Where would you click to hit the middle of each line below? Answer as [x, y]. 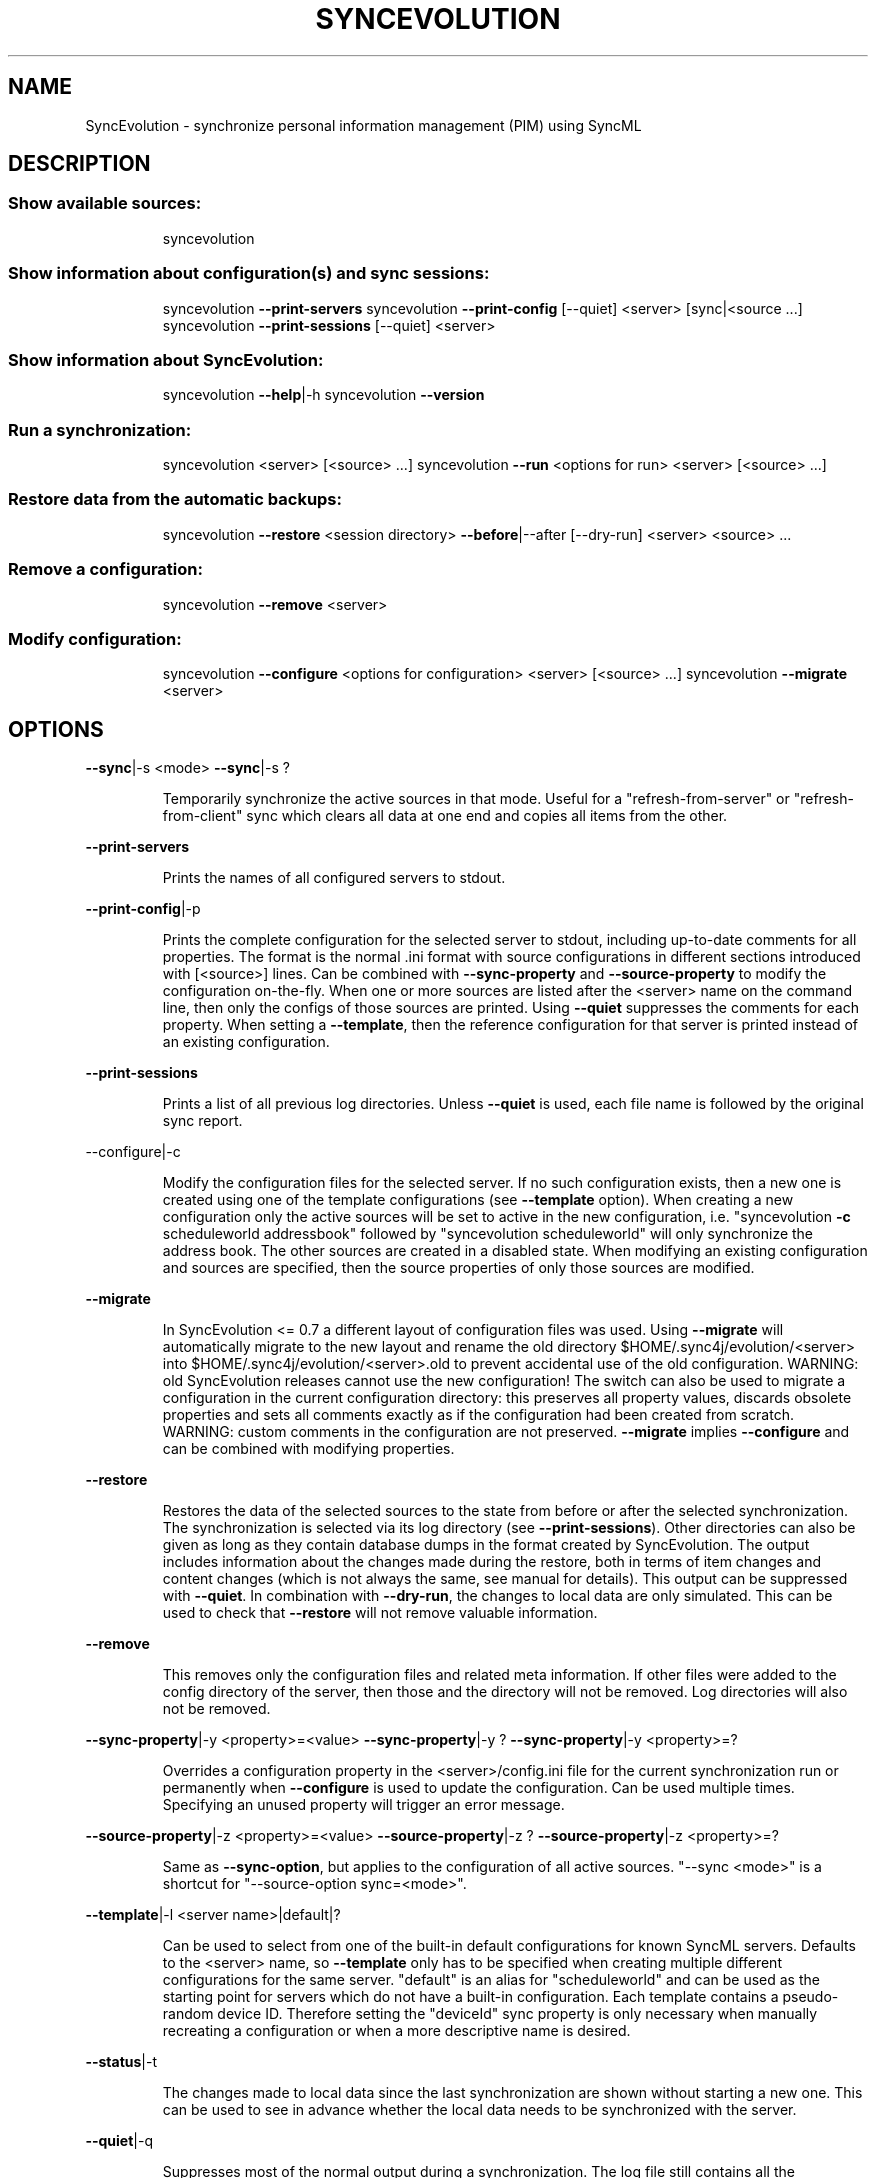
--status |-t [121, 2062]
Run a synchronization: [100, 429]
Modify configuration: [95, 638]
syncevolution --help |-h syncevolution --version [323, 395]
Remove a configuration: [105, 569]
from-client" [202, 816]
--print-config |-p [143, 909]
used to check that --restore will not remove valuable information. [380, 1613]
